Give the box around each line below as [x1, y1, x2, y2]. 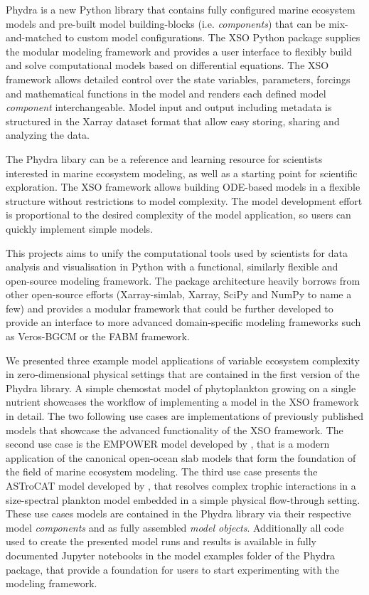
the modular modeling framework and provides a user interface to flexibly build [6, 43, 352, 58]
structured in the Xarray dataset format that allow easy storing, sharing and [6, 113, 340, 128]
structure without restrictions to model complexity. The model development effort [6, 193, 363, 208]
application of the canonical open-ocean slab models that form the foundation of [6, 450, 356, 465]
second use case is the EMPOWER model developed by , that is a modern [6, 436, 330, 451]
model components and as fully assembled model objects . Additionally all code [6, 520, 344, 535]
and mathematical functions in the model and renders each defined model [6, 85, 326, 100]
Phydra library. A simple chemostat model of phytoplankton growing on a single [6, 380, 356, 395]
